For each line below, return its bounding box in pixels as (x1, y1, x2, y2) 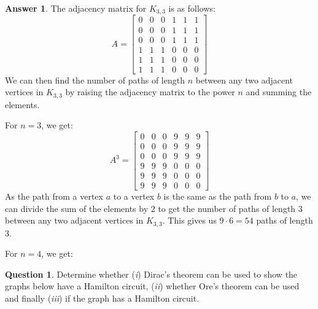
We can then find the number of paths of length (5, 73, 185, 86)
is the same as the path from (163, 190, 272, 203)
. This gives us (162, 214, 217, 227)
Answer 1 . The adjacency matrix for (5, 2, 147, 14)
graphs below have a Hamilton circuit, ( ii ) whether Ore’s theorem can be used (5, 280, 300, 292)
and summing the (246, 85, 312, 98)
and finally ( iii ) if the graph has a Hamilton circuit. (5, 292, 200, 305)
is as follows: (168, 2, 215, 14)
